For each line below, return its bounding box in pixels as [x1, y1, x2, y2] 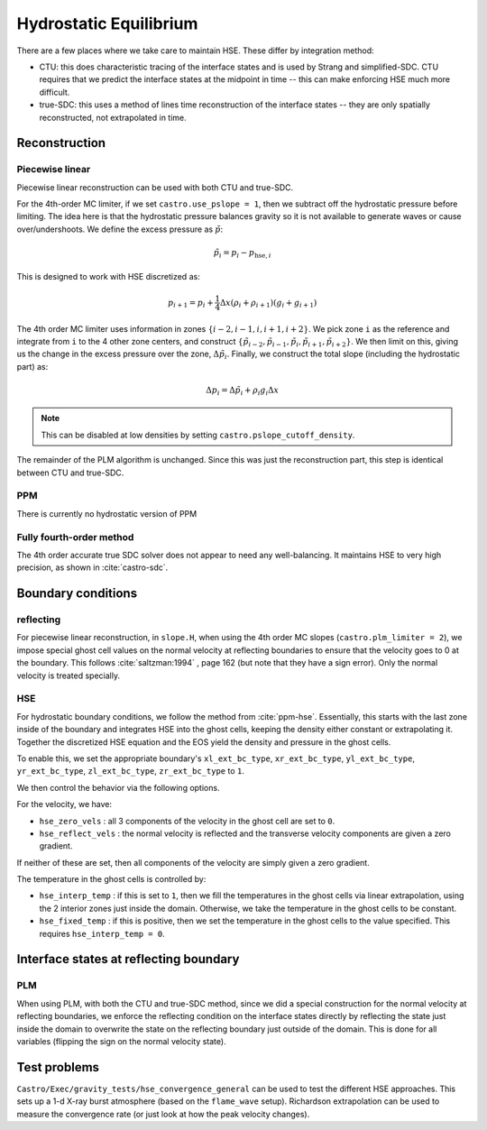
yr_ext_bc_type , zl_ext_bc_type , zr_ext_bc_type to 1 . [16, 766, 245, 776]
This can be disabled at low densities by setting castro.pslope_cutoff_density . [41, 429, 355, 440]
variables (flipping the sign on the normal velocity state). [16, 1035, 226, 1046]
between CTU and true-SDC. [16, 467, 124, 478]
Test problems [16, 1060, 99, 1075]
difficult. [39, 87, 70, 97]
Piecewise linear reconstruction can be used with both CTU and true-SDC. [16, 181, 294, 193]
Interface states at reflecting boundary [16, 951, 240, 967]
